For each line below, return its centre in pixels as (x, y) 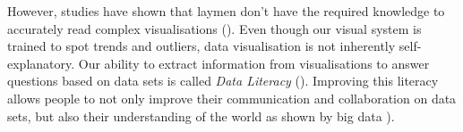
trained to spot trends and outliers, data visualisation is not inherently (201, 46)
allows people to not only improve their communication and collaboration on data (232, 98)
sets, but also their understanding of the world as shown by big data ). (201, 115)
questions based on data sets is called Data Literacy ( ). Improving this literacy (223, 81)
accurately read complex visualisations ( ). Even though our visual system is (214, 28)
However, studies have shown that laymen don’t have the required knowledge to (226, 11)
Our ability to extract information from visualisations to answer (254, 63)
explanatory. (41, 63)
